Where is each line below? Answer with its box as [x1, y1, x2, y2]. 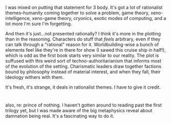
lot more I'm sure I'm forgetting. [5, 20, 72, 27]
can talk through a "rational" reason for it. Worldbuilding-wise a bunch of [5, 42, 159, 48]
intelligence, [5, 15, 31, 21]
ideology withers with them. [5, 74, 64, 80]
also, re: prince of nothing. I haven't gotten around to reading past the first [5, 102, 162, 108]
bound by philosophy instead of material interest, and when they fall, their [5, 69, 161, 75]
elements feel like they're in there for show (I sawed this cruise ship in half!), [5, 47, 166, 53]
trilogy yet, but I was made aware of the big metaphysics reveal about [5, 108, 153, 114]
